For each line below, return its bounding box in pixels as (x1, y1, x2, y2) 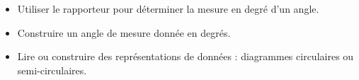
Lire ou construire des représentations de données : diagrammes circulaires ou (17, 49, 354, 64)
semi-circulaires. (17, 62, 87, 77)
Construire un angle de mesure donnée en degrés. (17, 25, 231, 40)
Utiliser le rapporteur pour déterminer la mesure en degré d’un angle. (17, 1, 319, 16)
